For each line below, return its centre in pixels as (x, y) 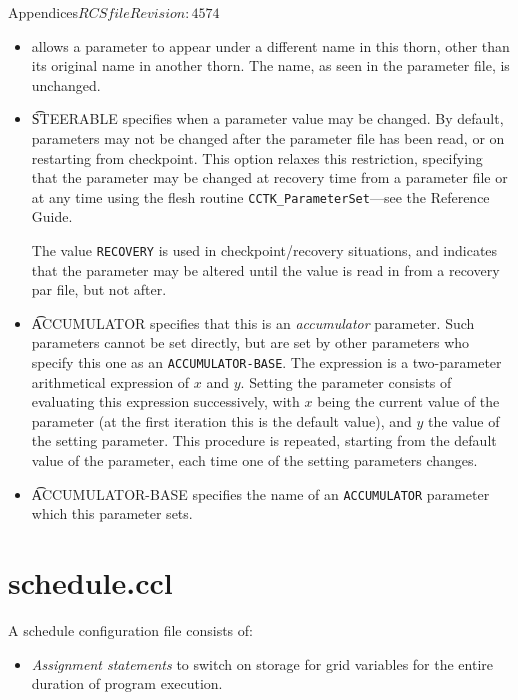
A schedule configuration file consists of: (130, 630)
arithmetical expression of (110, 381)
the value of (463, 420)
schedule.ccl (90, 582)
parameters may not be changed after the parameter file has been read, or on (268, 137)
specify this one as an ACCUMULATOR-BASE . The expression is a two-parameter (266, 362)
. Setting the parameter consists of (346, 381)
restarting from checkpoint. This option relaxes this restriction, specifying (257, 157)
